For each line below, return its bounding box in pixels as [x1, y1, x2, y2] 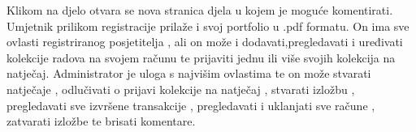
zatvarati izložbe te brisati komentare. [6, 113, 196, 130]
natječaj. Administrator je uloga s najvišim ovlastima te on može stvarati [6, 65, 371, 82]
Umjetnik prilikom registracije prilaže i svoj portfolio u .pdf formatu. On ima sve [6, 17, 409, 34]
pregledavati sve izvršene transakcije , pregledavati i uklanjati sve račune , [6, 96, 375, 113]
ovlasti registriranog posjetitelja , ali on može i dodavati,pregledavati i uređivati [6, 33, 403, 50]
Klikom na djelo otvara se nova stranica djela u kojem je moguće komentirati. [6, 2, 393, 18]
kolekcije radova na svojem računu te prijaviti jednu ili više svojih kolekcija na [6, 49, 396, 66]
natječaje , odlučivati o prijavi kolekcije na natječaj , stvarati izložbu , [6, 80, 355, 97]
